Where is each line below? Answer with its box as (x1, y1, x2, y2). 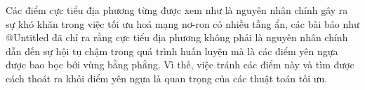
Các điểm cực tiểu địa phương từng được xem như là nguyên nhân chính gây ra (6, 3, 348, 17)
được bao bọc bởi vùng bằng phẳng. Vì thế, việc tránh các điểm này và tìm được (6, 57, 354, 72)
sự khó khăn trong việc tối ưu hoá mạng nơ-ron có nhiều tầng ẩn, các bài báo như (6, 16, 359, 31)
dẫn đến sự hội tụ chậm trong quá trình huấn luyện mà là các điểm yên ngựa (6, 43, 338, 58)
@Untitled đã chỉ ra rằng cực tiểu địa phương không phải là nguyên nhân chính (6, 30, 348, 45)
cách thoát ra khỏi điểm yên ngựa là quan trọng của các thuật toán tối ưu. (6, 70, 328, 85)
